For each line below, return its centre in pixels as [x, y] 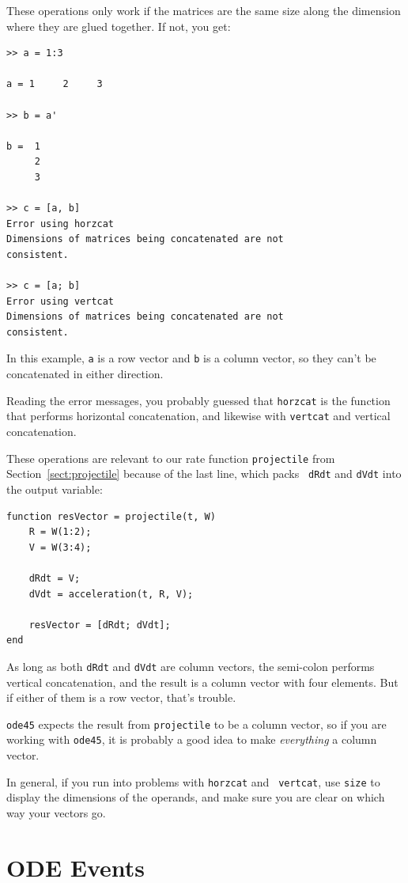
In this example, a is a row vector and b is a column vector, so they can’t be [191, 358]
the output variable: [55, 489]
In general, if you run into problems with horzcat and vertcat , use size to [193, 781]
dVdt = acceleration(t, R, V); [111, 594]
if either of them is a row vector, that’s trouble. [121, 697]
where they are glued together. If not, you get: [119, 26]
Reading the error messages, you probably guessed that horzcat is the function [198, 400]
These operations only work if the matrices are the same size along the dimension [204, 10]
